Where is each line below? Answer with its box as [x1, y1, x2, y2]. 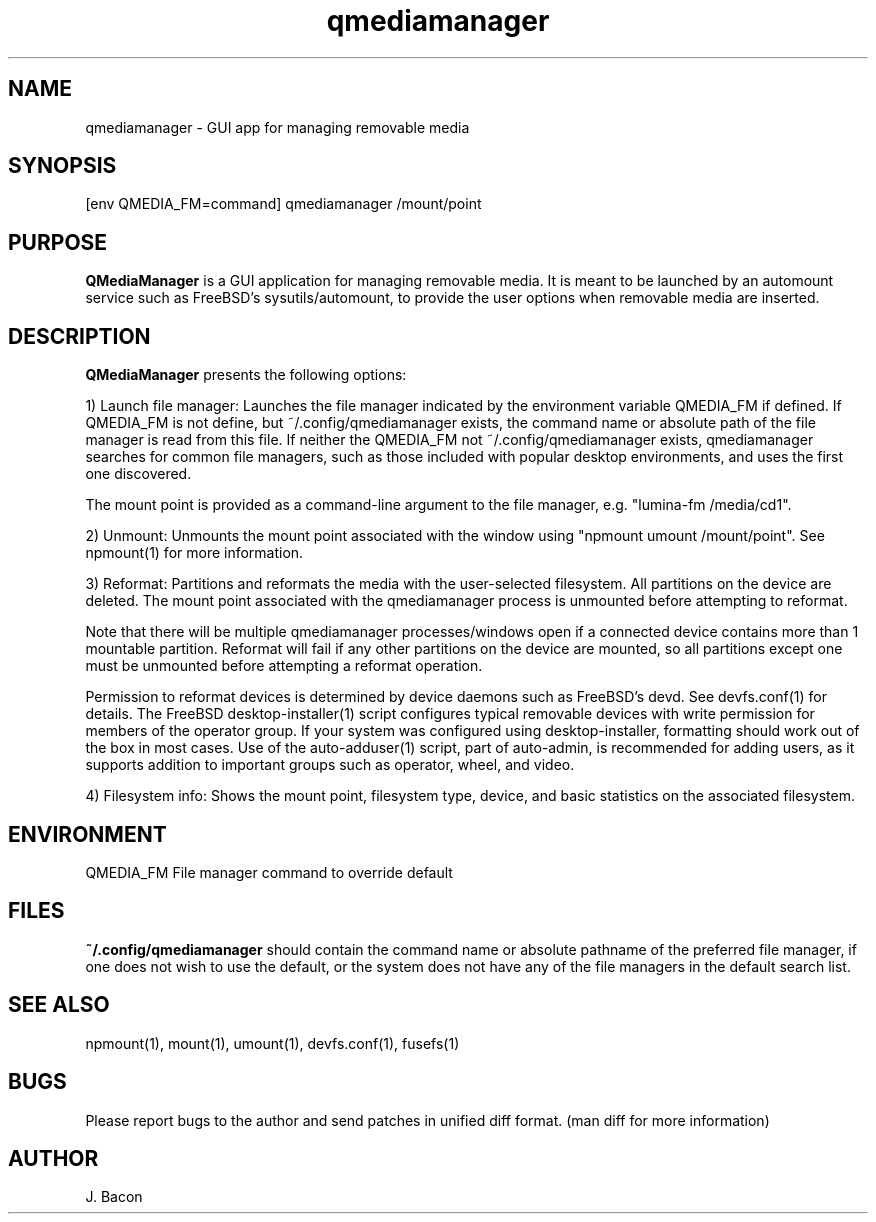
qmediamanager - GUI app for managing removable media [85, 118, 470, 136]
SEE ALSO [8, 992, 110, 1018]
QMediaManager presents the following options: [85, 366, 407, 384]
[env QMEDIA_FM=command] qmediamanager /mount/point [85, 195, 482, 213]
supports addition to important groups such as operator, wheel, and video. [85, 756, 575, 774]
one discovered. [85, 465, 192, 483]
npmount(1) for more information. [85, 544, 304, 562]
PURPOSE [8, 229, 108, 255]
